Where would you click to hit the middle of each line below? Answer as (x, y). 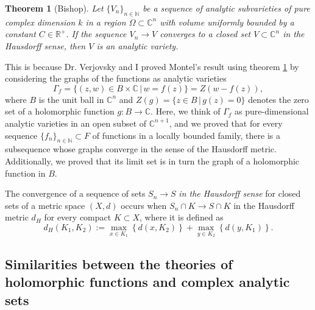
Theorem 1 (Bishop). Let (54, 8)
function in (25, 173)
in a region (106, 22)
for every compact (78, 217)
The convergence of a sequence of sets (75, 193)
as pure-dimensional (272, 111)
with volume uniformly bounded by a (227, 22)
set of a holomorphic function (60, 111)
